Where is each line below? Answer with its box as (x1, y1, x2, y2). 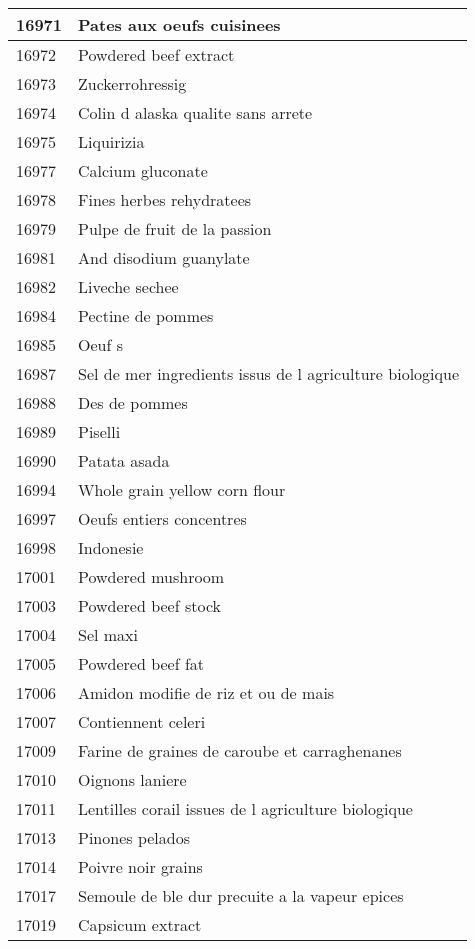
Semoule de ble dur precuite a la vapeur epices (78, 884, 404, 907)
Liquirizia (78, 130, 145, 153)
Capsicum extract (78, 913, 202, 936)
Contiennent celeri (78, 710, 206, 733)
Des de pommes (78, 391, 188, 414)
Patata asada (78, 449, 170, 472)
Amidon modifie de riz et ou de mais (78, 681, 335, 704)
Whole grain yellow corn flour (78, 478, 286, 501)
